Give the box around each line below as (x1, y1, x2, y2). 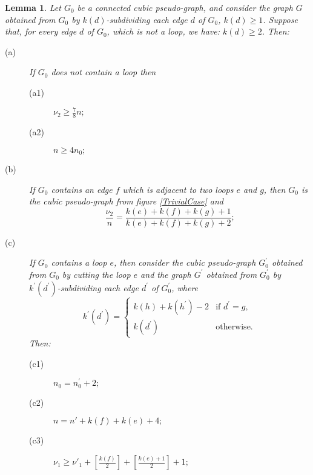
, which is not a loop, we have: (107, 25, 220, 38)
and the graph (140, 268, 191, 280)
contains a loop (51, 256, 107, 269)
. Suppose (263, 13, 298, 25)
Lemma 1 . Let (5, 1, 61, 13)
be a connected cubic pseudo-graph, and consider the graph (77, 1, 293, 13)
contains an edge (51, 183, 113, 195)
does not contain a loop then (51, 66, 156, 78)
